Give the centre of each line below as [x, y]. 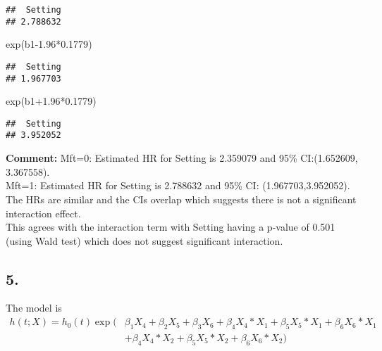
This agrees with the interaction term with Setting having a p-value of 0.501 [171, 227]
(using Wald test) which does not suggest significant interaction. [144, 240]
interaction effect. [43, 213]
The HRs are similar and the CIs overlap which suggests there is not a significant [181, 199]
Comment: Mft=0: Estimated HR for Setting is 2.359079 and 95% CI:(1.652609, [182, 158]
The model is [34, 308]
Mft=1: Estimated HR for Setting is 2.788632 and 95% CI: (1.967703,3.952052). [178, 185]
